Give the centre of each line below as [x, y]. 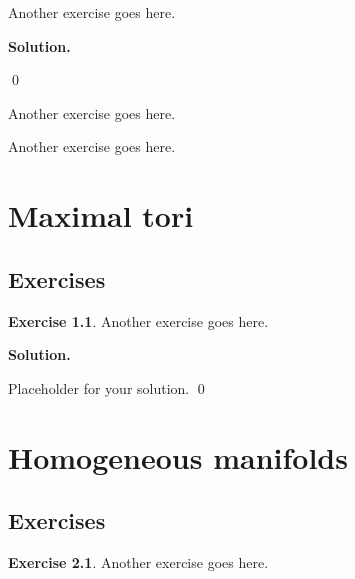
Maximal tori [101, 215]
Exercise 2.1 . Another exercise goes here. [138, 561]
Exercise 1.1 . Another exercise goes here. [138, 320]
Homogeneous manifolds [178, 456]
